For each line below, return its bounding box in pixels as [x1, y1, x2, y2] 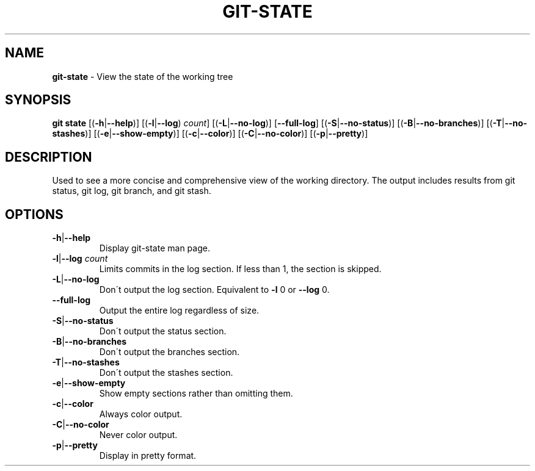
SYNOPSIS [5, 92, 71, 108]
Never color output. [99, 430, 178, 440]
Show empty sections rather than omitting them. [99, 388, 293, 399]
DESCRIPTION [5, 149, 92, 165]
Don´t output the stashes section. [99, 367, 233, 378]
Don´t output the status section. [99, 326, 227, 337]
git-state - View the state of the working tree [52, 71, 233, 82]
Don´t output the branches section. [99, 347, 240, 358]
